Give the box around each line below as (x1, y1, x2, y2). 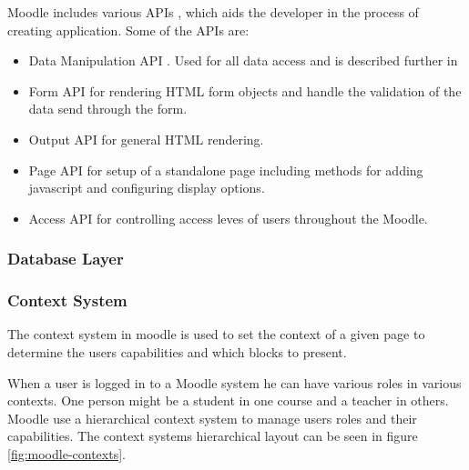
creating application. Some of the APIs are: (7, 20, 250, 39)
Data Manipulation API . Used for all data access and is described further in (28, 51, 458, 70)
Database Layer (7, 247, 124, 270)
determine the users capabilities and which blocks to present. (7, 343, 347, 361)
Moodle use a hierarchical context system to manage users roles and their (7, 408, 417, 427)
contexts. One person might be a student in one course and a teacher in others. (7, 391, 449, 410)
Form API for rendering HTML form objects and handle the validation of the (28, 81, 462, 100)
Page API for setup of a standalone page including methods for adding (28, 160, 423, 179)
